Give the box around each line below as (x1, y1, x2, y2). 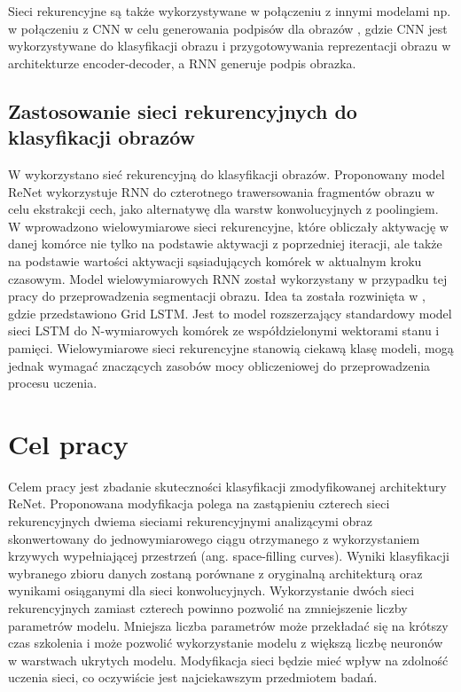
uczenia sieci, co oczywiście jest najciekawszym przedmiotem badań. (8, 668, 378, 687)
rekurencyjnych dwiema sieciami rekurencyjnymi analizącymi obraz (8, 512, 372, 530)
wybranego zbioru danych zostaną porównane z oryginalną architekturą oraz (8, 563, 423, 582)
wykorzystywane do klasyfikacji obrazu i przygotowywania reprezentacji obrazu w (8, 36, 451, 55)
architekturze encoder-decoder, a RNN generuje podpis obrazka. (8, 53, 356, 72)
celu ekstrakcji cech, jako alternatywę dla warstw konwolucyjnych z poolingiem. (8, 200, 439, 218)
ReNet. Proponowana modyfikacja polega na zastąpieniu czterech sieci (8, 494, 390, 513)
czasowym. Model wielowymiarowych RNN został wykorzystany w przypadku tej (8, 269, 448, 287)
